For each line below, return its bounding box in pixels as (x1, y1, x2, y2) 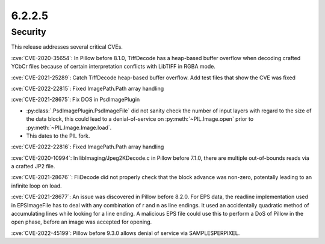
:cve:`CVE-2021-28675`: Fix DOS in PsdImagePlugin (11, 96, 140, 103)
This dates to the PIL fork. (26, 132, 90, 139)
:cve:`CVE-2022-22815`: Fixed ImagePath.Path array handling (11, 85, 164, 92)
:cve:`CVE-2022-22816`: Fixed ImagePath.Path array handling (11, 143, 164, 150)
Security (11, 26, 46, 37)
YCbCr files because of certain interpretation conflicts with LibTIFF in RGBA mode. (11, 63, 216, 70)
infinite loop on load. (11, 182, 63, 189)
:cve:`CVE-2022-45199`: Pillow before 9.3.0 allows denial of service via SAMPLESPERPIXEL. (11, 229, 240, 237)
